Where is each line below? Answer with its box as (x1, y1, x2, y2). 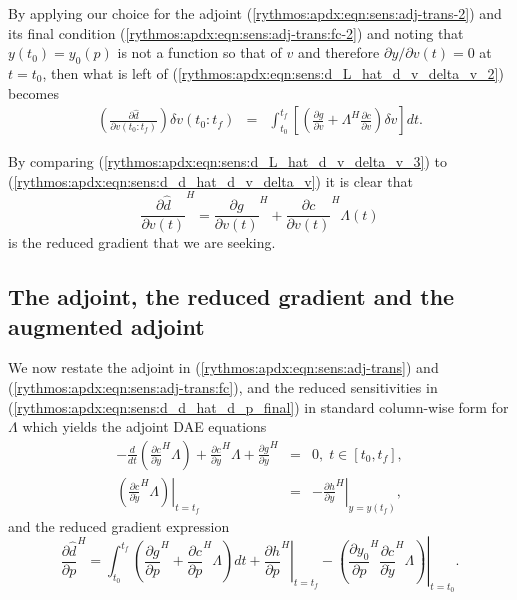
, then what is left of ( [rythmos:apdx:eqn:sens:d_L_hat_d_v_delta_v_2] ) (42, 62, 504, 83)
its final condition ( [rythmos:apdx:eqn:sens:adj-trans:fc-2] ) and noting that (8, 22, 464, 43)
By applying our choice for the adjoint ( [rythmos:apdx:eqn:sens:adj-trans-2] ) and (8, 3, 502, 23)
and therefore (297, 42, 380, 63)
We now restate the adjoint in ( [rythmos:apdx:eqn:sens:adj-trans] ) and (8, 357, 439, 378)
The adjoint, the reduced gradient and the (8, 281, 455, 312)
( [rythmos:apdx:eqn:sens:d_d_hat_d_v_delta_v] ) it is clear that (8, 170, 413, 191)
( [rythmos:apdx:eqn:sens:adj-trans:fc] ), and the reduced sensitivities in (8, 376, 438, 397)
